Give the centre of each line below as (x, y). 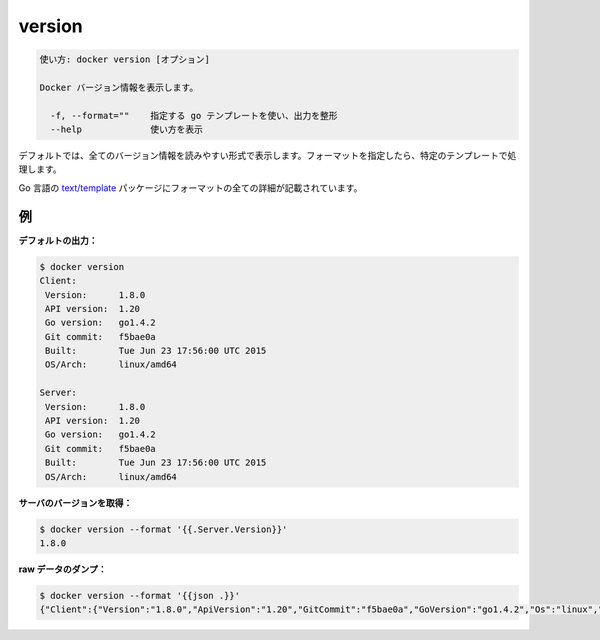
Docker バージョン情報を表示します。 (119, 87)
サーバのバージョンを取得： (75, 502)
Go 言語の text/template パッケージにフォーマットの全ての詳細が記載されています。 (190, 187)
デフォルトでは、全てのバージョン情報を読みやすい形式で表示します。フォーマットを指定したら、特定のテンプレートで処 (267, 156)
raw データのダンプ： (62, 569)
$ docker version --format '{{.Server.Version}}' (163, 529)
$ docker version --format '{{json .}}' (139, 595)
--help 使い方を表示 (127, 129)
